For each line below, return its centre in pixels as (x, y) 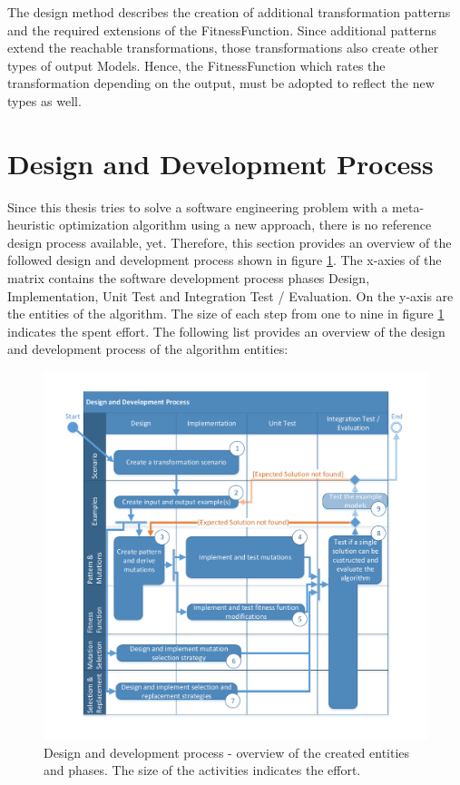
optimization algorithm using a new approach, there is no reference (245, 225)
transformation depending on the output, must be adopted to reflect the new (221, 83)
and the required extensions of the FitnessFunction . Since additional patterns (222, 29)
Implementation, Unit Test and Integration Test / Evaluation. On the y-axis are (230, 295)
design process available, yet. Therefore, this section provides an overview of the (230, 242)
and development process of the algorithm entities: (148, 349)
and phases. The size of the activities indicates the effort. (202, 770)
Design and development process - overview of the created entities (227, 752)
